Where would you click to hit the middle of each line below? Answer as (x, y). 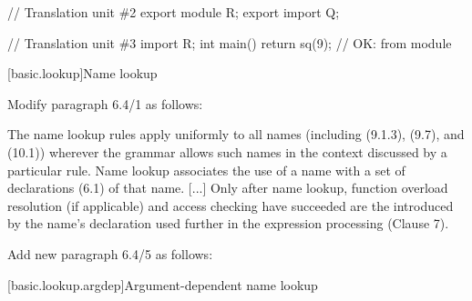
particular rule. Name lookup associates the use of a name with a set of (206, 170)
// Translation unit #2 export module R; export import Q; (174, 12)
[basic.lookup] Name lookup (82, 73)
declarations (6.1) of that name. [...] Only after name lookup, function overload (228, 188)
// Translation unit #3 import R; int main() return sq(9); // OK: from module (230, 42)
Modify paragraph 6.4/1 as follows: (105, 103)
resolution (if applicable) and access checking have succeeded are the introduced (231, 205)
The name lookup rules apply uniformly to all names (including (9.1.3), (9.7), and (236, 134)
